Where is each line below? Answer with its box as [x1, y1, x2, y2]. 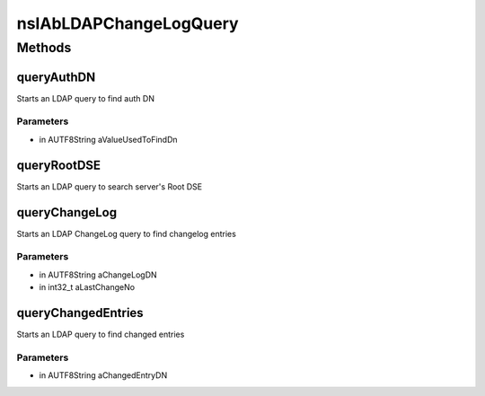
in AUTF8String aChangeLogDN [39, 269, 157, 280]
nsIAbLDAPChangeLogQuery [16, 13, 239, 33]
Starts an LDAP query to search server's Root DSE [16, 180, 202, 192]
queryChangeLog [16, 205, 118, 220]
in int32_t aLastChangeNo [39, 282, 135, 293]
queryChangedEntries [16, 305, 144, 321]
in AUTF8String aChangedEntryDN [39, 370, 168, 381]
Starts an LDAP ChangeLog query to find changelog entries [16, 228, 237, 239]
